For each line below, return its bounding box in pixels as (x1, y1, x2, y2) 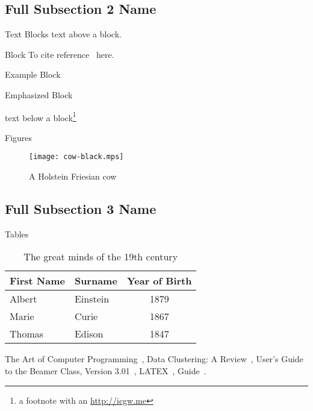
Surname (74, 274, 117, 288)
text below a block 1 (5, 109, 76, 124)
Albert (10, 292, 37, 306)
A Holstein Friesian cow (29, 170, 117, 183)
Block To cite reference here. (5, 48, 114, 60)
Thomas (10, 327, 44, 341)
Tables (5, 227, 29, 240)
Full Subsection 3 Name (5, 199, 156, 218)
